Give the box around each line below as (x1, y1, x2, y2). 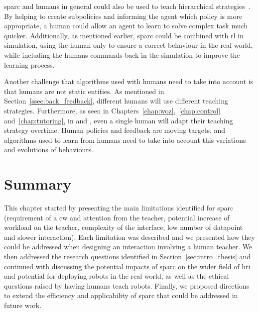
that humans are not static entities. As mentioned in (4, 86, 164, 96)
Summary (4, 174, 72, 194)
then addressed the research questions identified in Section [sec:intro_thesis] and (4, 251, 251, 261)
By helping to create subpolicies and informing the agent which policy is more (4, 10, 243, 21)
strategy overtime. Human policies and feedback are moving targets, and (4, 125, 226, 135)
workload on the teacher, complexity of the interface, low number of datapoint (4, 222, 243, 232)
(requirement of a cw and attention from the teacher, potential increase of (4, 212, 230, 222)
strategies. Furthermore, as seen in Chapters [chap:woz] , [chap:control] (4, 105, 221, 115)
